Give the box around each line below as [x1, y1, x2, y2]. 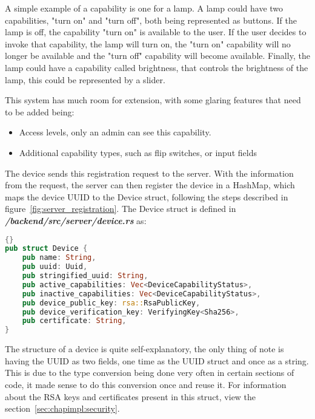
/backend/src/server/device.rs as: [5, 214, 147, 227]
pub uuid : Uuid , [22, 262, 88, 271]
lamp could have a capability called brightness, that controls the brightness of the [5, 61, 308, 73]
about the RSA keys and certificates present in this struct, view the [5, 390, 256, 403]
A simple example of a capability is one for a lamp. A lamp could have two [5, 2, 283, 14]
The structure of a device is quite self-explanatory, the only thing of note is [5, 342, 284, 355]
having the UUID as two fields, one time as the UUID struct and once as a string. [5, 354, 309, 367]
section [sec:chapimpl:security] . [5, 402, 120, 415]
